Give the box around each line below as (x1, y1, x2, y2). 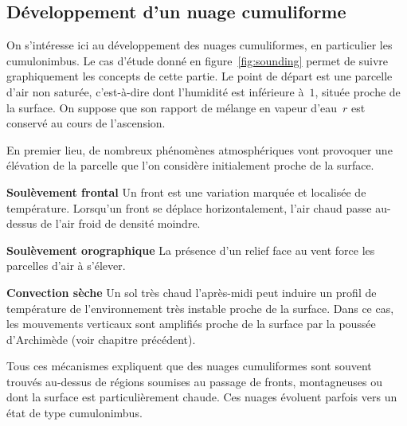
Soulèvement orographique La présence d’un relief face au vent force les (6, 241, 375, 258)
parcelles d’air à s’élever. (6, 257, 126, 274)
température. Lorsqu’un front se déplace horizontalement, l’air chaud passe (6, 199, 372, 216)
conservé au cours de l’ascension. (6, 115, 166, 131)
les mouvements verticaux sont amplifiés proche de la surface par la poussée (6, 315, 376, 332)
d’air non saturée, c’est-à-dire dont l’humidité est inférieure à (6, 83, 304, 100)
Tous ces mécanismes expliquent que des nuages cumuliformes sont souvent (6, 358, 372, 374)
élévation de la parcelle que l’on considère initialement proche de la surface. (6, 157, 374, 174)
